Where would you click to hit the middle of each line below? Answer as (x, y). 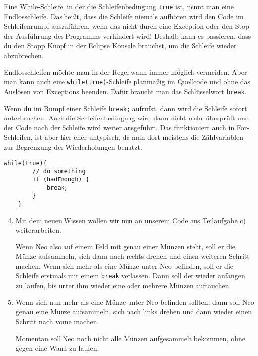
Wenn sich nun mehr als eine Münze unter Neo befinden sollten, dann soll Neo (135, 302)
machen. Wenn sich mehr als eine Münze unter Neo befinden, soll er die (125, 266)
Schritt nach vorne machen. (57, 321)
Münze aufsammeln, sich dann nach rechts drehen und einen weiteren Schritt (132, 256)
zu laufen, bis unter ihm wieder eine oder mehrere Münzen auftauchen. (123, 285)
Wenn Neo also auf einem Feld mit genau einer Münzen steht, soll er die (126, 246)
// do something (59, 171)
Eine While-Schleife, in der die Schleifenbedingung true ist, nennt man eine (119, 6)
